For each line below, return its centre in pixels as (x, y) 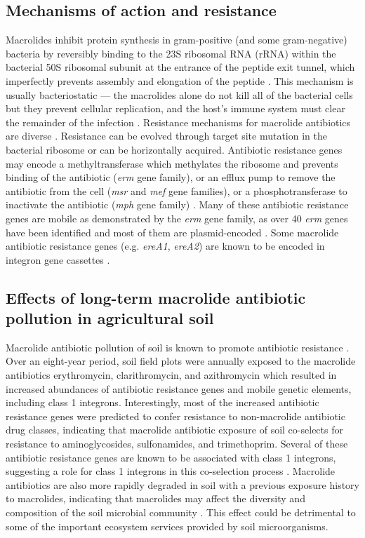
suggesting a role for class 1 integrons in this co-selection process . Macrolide (171, 471)
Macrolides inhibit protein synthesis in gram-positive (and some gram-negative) (177, 40)
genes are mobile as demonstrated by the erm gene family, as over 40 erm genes (177, 218)
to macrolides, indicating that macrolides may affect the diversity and (155, 498)
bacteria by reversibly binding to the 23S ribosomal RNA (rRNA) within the (171, 53)
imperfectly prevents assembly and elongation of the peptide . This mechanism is (180, 80)
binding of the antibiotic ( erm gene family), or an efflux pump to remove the (171, 177)
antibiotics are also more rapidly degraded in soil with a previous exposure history (182, 484)
